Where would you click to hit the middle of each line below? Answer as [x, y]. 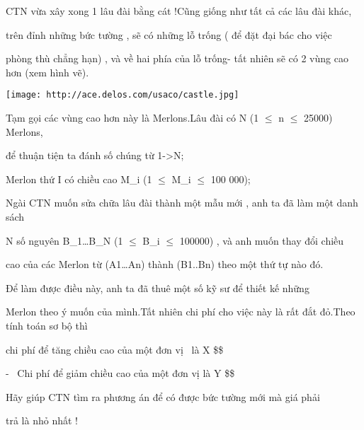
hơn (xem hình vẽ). [47, 72]
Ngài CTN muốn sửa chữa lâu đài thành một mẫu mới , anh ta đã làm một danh [182, 203]
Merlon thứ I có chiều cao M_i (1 [79, 179]
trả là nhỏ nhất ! [42, 420]
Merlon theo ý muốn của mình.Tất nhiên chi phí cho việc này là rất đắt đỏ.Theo [181, 312]
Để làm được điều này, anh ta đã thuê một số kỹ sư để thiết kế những [158, 287]
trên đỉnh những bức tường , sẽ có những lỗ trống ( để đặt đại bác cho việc [169, 34]
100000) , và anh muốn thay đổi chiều [262, 240]
